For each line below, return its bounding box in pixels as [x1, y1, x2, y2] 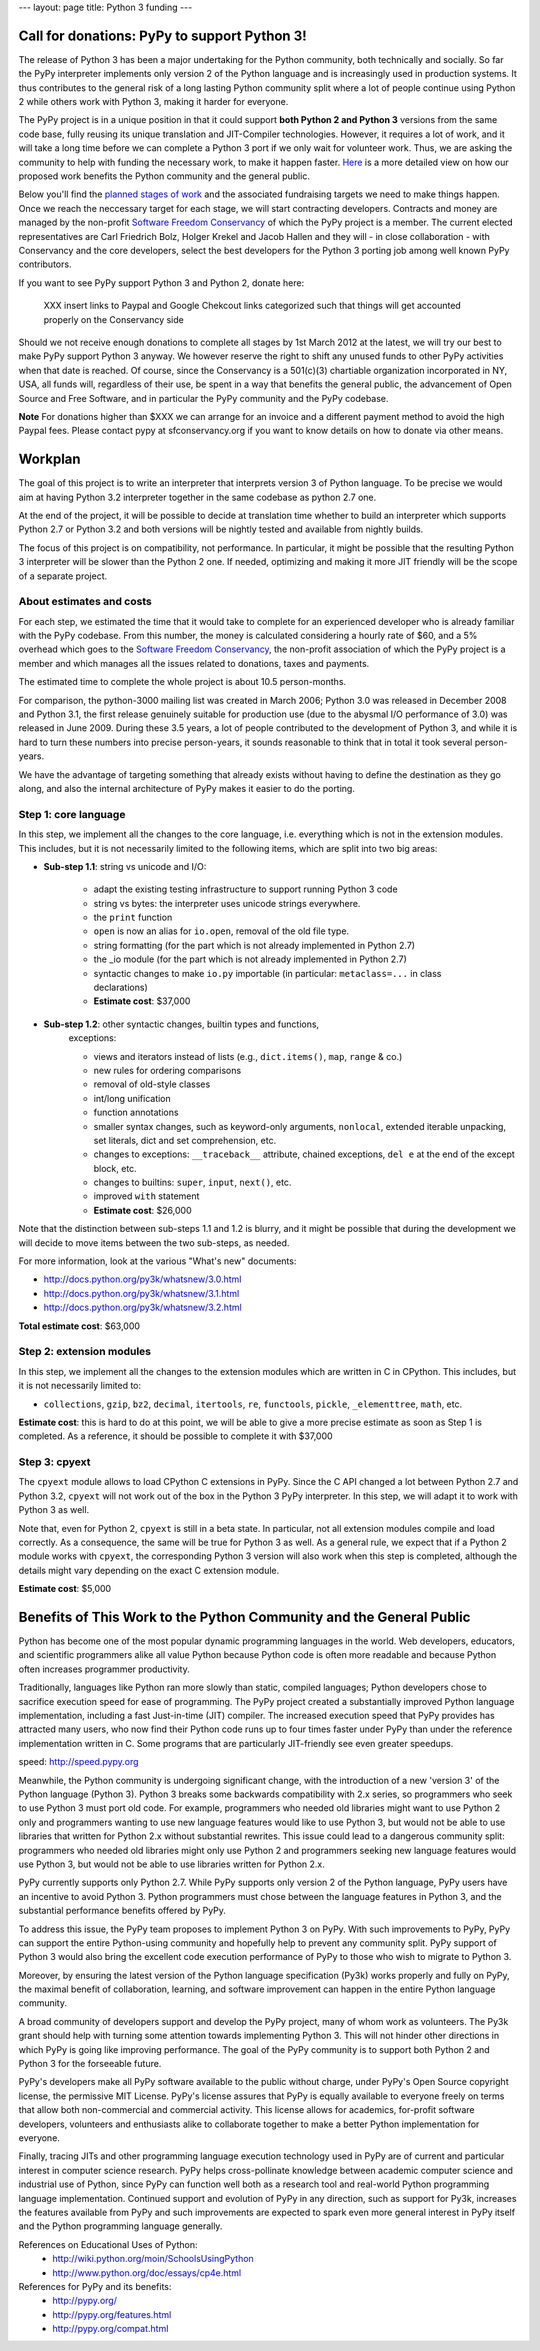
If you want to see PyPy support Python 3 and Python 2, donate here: [18, 276, 305, 289]
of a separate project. [18, 570, 108, 582]
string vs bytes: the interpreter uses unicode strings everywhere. [93, 897, 361, 909]
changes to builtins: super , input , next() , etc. [93, 1176, 292, 1189]
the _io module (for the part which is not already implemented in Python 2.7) [93, 953, 407, 965]
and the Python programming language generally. [18, 2220, 223, 2232]
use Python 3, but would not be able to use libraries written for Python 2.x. [18, 1858, 325, 1870]
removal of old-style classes [93, 1078, 211, 1090]
